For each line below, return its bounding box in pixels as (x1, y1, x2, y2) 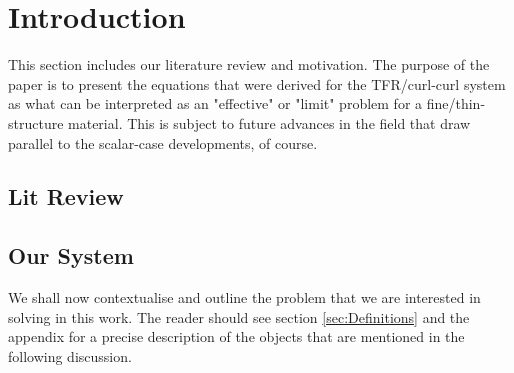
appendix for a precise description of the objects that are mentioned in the (8, 326, 465, 347)
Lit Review (8, 181, 124, 212)
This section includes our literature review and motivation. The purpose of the (8, 54, 490, 75)
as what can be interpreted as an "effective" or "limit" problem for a (8, 93, 423, 114)
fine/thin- (426, 93, 486, 114)
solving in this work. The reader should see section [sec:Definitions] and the (8, 306, 470, 327)
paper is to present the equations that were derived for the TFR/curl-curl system (8, 73, 506, 94)
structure (8, 112, 64, 133)
